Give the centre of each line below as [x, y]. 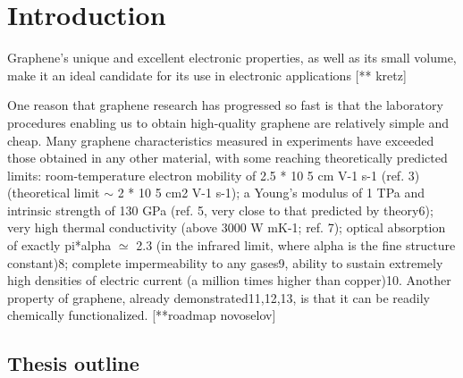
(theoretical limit [54, 193]
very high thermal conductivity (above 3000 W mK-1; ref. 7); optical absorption [227, 227]
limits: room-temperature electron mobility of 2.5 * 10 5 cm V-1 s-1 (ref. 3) [214, 175]
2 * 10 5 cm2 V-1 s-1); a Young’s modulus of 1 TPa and [271, 193]
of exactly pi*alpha [59, 245]
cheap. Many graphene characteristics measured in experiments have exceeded [221, 140]
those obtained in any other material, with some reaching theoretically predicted [227, 158]
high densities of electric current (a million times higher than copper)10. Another [229, 280]
